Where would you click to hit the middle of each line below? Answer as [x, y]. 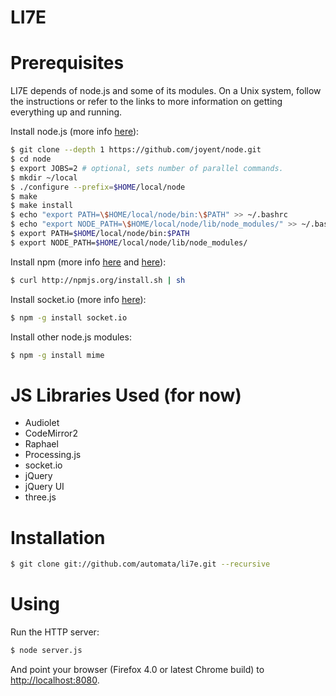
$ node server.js [46, 651]
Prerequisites [67, 63]
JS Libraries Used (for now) [126, 395]
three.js [40, 497]
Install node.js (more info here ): [75, 132]
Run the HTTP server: [55, 632]
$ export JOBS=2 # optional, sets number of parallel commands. [147, 168]
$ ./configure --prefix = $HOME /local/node [98, 187]
